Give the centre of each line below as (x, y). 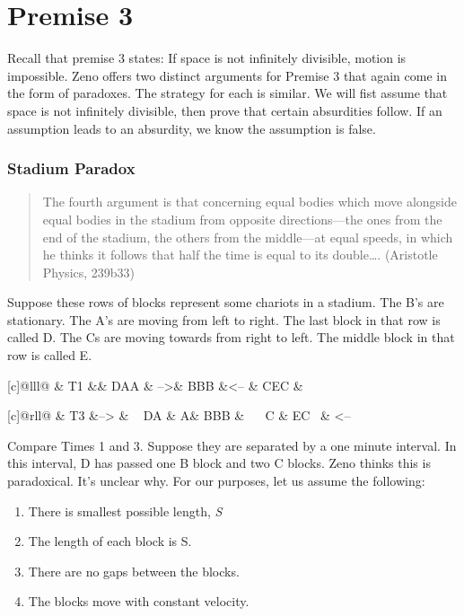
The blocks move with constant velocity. (139, 601)
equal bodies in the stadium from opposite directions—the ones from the (242, 219)
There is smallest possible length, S (125, 510)
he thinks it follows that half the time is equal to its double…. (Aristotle (240, 255)
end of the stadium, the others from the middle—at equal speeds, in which (248, 237)
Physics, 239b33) (89, 272)
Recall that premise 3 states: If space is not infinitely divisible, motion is (207, 58)
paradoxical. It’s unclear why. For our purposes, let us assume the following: (216, 481)
